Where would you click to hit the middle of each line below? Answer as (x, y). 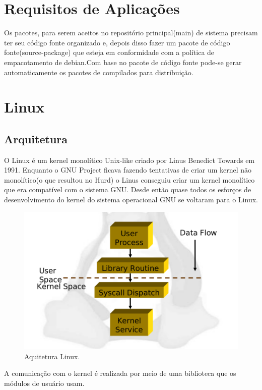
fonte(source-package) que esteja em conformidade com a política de (109, 52)
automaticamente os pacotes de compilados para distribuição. (99, 72)
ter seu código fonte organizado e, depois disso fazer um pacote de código (117, 42)
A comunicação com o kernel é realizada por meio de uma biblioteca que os (120, 373)
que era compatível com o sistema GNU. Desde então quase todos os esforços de (128, 189)
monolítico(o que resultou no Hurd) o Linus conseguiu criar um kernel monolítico (129, 179)
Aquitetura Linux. (52, 356)
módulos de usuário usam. (44, 383)
